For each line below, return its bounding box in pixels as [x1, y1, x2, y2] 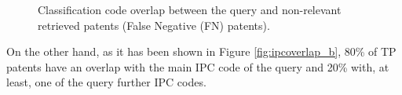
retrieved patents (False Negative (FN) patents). [38, 16, 270, 33]
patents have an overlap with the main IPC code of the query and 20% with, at [6, 58, 389, 75]
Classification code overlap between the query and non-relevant [38, 2, 342, 17]
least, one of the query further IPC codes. [6, 74, 206, 90]
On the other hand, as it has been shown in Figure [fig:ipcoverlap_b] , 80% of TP [6, 43, 397, 60]
